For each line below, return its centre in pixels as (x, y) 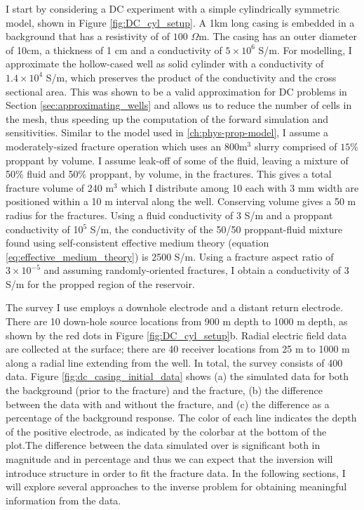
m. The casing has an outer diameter (278, 36)
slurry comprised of (296, 146)
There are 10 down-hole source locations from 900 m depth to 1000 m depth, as (177, 321)
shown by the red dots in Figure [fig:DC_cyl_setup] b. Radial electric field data (176, 335)
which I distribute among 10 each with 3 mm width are (240, 187)
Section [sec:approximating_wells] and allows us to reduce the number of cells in (179, 105)
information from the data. (63, 500)
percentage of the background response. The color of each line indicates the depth (181, 418)
